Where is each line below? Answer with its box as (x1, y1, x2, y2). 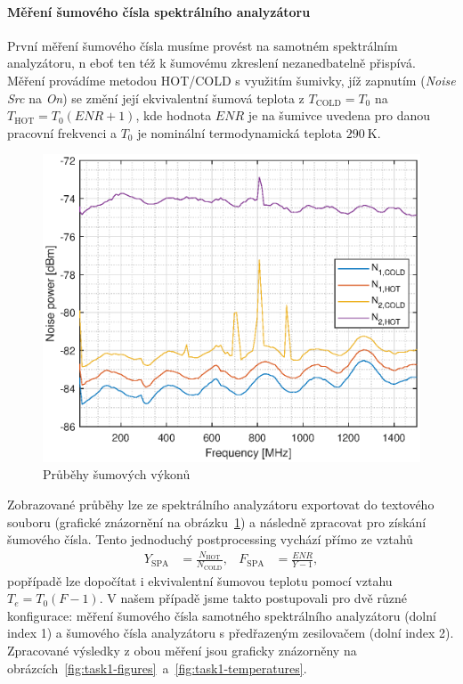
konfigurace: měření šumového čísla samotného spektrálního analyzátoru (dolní (7, 606, 436, 624)
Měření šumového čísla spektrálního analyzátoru (7, 2, 311, 20)
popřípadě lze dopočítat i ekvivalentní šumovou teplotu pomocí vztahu (7, 571, 393, 590)
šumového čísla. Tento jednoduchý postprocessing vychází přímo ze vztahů (7, 530, 413, 549)
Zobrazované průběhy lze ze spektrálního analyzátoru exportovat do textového (7, 494, 435, 513)
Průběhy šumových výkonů (43, 465, 191, 484)
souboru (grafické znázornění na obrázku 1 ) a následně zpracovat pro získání (7, 512, 426, 531)
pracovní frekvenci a (7, 123, 117, 142)
